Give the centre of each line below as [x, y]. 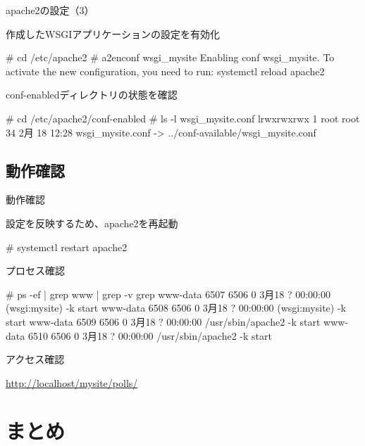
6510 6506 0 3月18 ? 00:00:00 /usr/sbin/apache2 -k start [150, 335]
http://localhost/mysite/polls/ [72, 382]
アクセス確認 [35, 359]
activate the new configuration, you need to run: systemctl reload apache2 [165, 71]
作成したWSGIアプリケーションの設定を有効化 [113, 33]
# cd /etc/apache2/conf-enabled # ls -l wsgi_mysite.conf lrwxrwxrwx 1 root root [183, 118]
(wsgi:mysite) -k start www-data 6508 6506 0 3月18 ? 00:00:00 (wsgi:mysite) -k [176, 308]
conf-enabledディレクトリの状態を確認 [92, 95]
